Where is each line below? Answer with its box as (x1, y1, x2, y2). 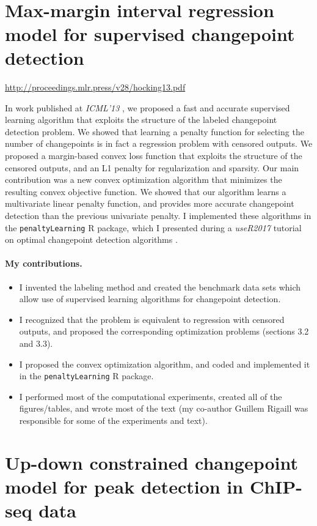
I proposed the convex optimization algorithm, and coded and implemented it (19, 357, 310, 370)
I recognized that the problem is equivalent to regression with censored (19, 313, 285, 325)
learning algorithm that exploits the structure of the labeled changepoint (5, 113, 277, 126)
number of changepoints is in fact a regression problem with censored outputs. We (5, 137, 313, 150)
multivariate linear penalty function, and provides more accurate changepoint (5, 197, 294, 210)
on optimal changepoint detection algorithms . (5, 233, 178, 246)
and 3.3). (19, 337, 53, 350)
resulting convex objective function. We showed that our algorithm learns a (5, 185, 286, 198)
